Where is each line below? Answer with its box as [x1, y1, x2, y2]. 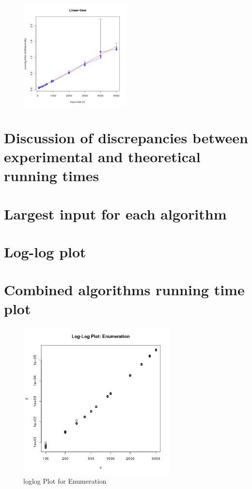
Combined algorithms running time [4, 280, 245, 300]
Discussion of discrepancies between [4, 127, 248, 147]
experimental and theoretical [4, 146, 201, 166]
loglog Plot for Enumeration [23, 476, 107, 486]
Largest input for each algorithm [4, 203, 227, 223]
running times [4, 166, 99, 185]
